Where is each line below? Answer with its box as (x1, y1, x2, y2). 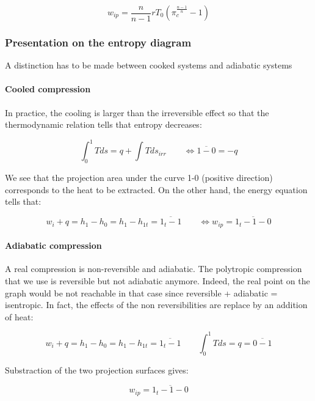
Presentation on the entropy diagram (5, 34, 192, 50)
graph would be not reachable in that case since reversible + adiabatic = (5, 286, 278, 299)
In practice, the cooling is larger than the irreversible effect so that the (5, 106, 269, 119)
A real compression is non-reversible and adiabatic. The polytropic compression (5, 262, 302, 275)
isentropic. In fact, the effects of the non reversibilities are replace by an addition (5, 298, 308, 311)
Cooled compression (5, 83, 91, 95)
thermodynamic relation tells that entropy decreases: (5, 118, 202, 131)
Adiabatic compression (5, 239, 102, 252)
